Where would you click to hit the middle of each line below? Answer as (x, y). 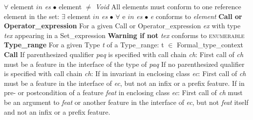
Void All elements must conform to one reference (168, 6)
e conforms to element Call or (196, 16)
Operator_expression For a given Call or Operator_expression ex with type (122, 26)
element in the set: (32, 16)
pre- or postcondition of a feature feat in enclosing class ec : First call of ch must (123, 92)
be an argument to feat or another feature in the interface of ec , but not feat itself (126, 102)
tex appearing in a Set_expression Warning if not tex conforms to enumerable (124, 35)
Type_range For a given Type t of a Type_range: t (84, 45)
